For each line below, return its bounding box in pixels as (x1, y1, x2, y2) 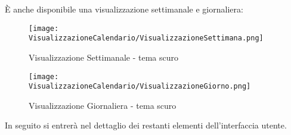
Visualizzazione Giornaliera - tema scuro (29, 99, 177, 111)
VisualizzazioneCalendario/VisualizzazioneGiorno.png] (29, 82, 251, 91)
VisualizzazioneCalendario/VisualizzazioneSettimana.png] (29, 34, 264, 43)
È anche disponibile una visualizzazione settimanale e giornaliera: (5, 3, 243, 15)
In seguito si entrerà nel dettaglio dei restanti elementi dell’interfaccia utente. (5, 119, 287, 131)
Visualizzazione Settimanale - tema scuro (29, 51, 178, 63)
